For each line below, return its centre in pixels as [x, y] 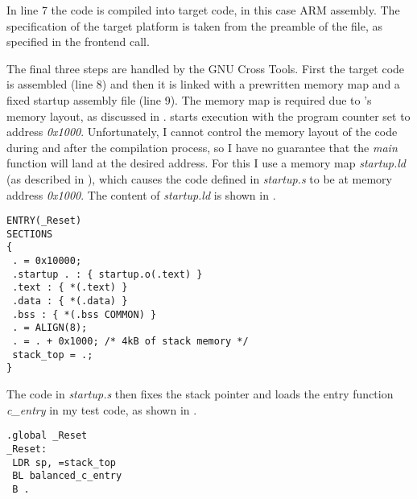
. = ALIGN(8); [50, 328]
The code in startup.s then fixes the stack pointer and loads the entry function [200, 394]
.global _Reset [47, 436]
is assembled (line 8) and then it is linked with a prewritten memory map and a [203, 84]
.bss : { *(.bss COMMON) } [85, 314]
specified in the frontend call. [78, 41]
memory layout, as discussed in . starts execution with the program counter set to [208, 115]
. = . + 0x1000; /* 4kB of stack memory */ [130, 342]
